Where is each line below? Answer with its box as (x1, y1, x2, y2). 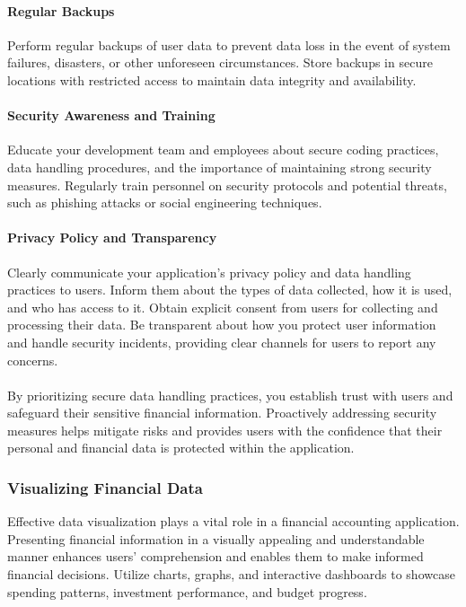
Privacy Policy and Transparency (7, 228, 217, 247)
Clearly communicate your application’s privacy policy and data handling (7, 262, 411, 281)
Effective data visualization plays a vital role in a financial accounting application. (7, 512, 460, 531)
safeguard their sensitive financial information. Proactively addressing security (7, 403, 437, 422)
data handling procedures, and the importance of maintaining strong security (7, 157, 432, 176)
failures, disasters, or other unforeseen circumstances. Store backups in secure (7, 53, 433, 72)
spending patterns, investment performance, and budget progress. (7, 582, 367, 601)
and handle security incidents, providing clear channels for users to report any (7, 332, 436, 351)
